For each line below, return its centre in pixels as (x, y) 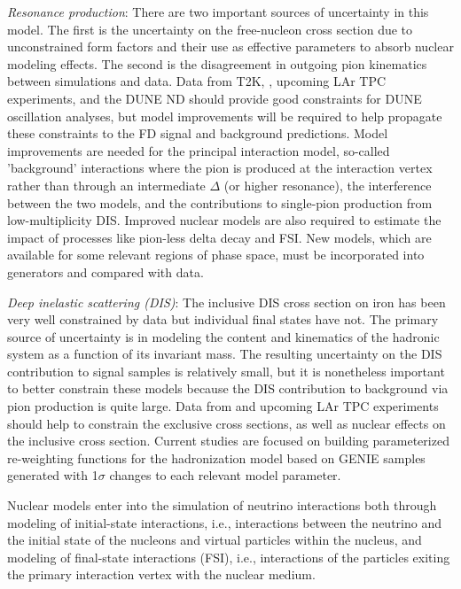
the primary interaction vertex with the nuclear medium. (161, 574)
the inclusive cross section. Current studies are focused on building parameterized (228, 441)
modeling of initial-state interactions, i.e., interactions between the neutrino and (224, 522)
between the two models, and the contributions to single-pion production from (220, 202)
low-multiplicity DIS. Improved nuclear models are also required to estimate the (224, 220)
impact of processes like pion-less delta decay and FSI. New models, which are (219, 237)
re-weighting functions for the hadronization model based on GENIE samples (216, 457)
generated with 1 (53, 475)
